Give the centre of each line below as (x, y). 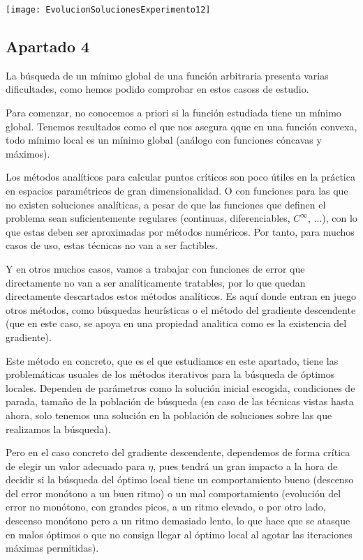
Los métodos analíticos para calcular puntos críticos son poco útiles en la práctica (180, 177)
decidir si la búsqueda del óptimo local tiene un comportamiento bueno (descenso (180, 479)
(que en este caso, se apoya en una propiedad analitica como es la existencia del (176, 323)
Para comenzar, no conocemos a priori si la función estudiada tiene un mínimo (173, 113)
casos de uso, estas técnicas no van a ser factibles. (112, 245)
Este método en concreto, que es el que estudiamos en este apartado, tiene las (172, 360)
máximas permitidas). (52, 548)
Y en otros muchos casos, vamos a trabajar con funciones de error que (155, 268)
